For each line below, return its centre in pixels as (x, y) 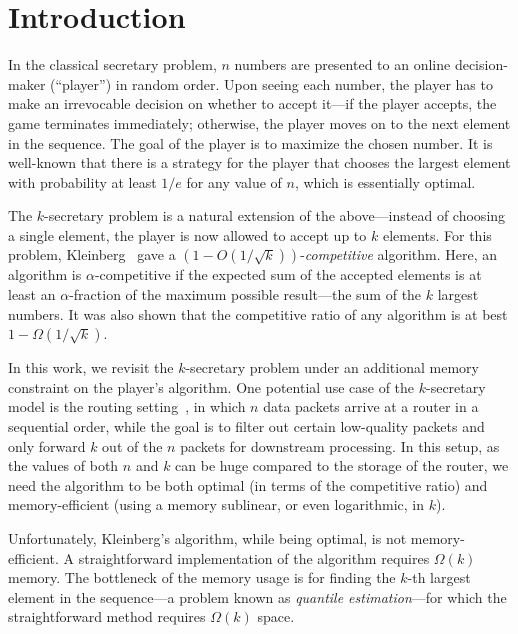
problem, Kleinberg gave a (92, 254)
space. (276, 616)
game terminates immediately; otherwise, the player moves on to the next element (259, 122)
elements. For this (437, 234)
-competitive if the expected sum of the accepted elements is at (288, 274)
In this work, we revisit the (91, 367)
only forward (47, 445)
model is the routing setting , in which (127, 406)
